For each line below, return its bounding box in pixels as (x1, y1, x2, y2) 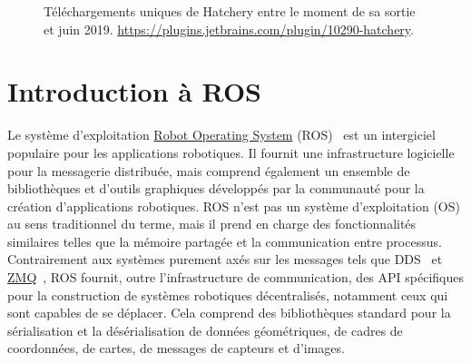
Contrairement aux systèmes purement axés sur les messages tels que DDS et (7, 250, 443, 269)
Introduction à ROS (7, 73, 261, 110)
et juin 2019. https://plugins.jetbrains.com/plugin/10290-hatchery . (44, 19, 414, 38)
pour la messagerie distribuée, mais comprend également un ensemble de (7, 161, 410, 180)
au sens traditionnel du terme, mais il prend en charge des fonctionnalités (7, 214, 417, 233)
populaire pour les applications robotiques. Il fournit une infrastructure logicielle (7, 142, 455, 162)
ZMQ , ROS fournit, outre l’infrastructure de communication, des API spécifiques (7, 268, 465, 287)
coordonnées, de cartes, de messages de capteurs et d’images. (7, 338, 345, 358)
